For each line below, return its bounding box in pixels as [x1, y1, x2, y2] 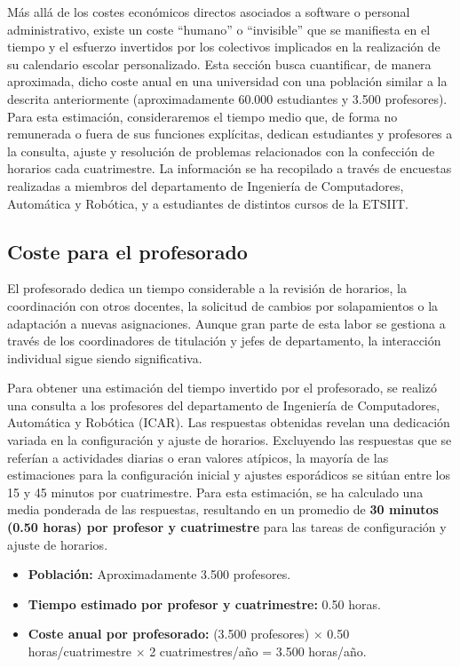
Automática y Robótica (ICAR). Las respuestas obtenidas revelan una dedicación [7, 413, 450, 432]
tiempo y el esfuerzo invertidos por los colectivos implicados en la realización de [7, 37, 440, 56]
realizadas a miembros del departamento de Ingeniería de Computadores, [7, 176, 404, 195]
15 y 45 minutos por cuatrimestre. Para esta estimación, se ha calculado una [7, 482, 424, 501]
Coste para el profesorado [7, 237, 248, 265]
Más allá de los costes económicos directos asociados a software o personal [7, 3, 410, 20]
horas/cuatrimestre [28, 642, 131, 661]
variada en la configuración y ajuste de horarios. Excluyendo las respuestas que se [7, 431, 452, 449]
